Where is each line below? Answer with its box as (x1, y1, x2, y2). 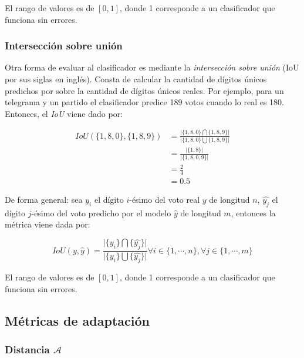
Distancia (5, 342, 50, 356)
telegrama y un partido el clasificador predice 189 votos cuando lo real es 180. (5, 96, 285, 108)
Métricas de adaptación (5, 311, 150, 329)
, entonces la (231, 206, 276, 219)
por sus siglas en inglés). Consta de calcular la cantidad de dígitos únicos (5, 73, 267, 85)
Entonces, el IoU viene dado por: (5, 107, 123, 119)
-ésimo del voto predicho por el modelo (31, 206, 171, 219)
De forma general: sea (5, 193, 83, 206)
